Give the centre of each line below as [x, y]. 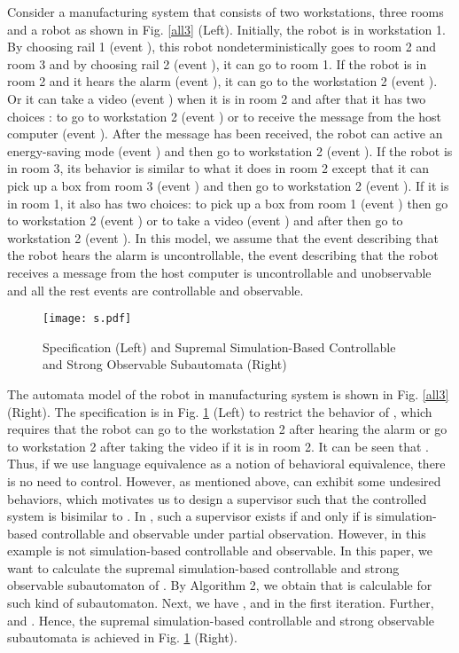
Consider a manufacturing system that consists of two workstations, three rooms [226, 12]
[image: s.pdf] [87, 319]
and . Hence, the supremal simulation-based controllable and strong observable [221, 620]
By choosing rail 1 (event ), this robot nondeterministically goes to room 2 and [222, 47]
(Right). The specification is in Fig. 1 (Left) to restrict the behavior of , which [220, 411]
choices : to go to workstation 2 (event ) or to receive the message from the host [225, 116]
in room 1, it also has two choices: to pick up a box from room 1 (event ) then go [228, 203]
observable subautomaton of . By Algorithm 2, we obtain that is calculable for [220, 585]
